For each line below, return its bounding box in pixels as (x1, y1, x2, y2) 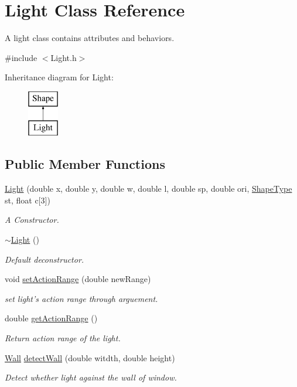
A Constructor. (5, 213, 59, 226)
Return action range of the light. (5, 332, 121, 344)
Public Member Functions (5, 155, 165, 173)
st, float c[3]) (5, 193, 50, 206)
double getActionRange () (5, 312, 98, 324)
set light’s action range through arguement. (5, 292, 158, 304)
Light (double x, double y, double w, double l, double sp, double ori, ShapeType (5, 182, 292, 195)
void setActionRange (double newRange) (5, 273, 151, 285)
